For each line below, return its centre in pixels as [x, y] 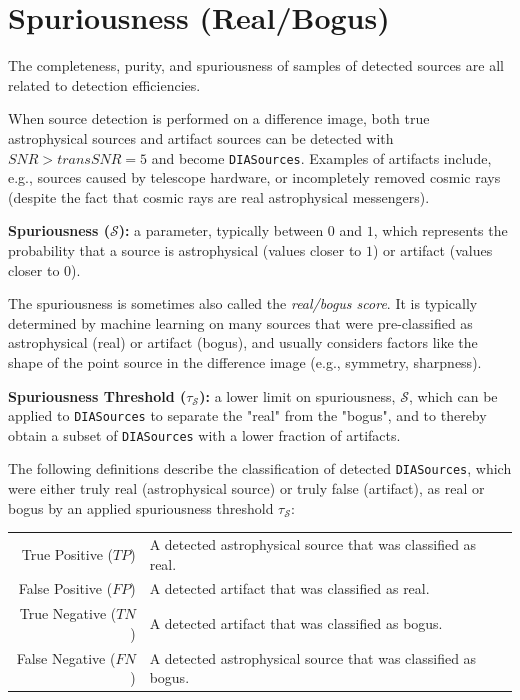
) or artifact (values [433, 249]
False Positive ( [65, 588]
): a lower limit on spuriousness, [297, 395]
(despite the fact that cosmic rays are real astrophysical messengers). [219, 196]
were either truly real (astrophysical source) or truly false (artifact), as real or [246, 488]
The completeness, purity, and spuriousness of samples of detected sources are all [256, 65]
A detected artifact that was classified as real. [289, 588]
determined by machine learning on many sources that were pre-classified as [240, 322]
